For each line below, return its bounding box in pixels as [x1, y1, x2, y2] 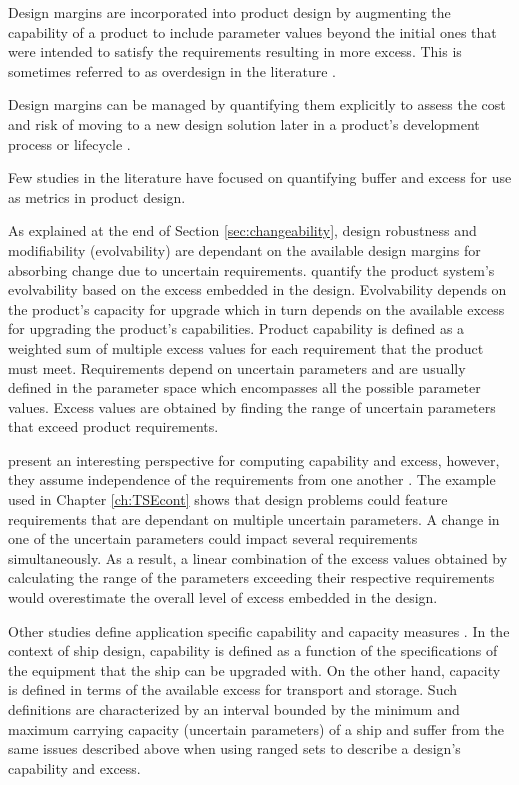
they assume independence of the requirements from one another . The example [8, 469, 496, 490]
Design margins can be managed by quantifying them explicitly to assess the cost [8, 94, 506, 115]
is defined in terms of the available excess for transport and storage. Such [8, 679, 458, 700]
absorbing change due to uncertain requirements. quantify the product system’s [8, 259, 495, 280]
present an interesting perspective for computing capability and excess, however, [8, 449, 500, 470]
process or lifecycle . [8, 133, 131, 154]
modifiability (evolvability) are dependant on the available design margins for [8, 239, 481, 260]
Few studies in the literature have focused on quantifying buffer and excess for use [8, 167, 512, 188]
